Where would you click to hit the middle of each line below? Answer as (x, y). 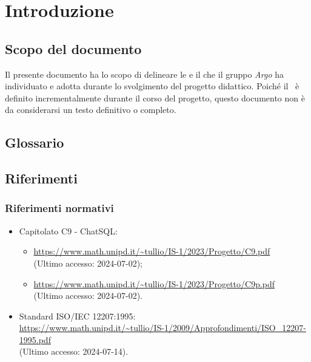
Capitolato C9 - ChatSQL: (68, 231)
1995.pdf (35, 339)
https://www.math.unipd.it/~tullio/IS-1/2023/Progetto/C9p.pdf (154, 283)
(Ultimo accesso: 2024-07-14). (74, 351)
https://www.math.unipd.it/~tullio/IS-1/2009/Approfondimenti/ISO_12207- (162, 328)
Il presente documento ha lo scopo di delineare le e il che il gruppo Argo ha (145, 74)
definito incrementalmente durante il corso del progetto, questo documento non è (155, 97)
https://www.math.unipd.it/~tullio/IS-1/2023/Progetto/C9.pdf (152, 251)
